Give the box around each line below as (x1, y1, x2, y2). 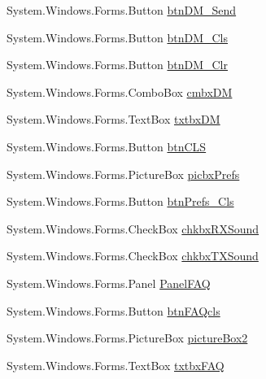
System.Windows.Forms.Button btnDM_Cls (7, 28, 229, 46)
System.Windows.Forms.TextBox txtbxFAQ (7, 356, 225, 373)
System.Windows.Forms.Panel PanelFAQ (7, 274, 211, 291)
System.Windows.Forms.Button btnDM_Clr (7, 56, 229, 73)
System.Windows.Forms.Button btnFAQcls (7, 302, 220, 319)
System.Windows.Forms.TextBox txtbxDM (7, 111, 220, 128)
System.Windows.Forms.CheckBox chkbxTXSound (7, 247, 259, 264)
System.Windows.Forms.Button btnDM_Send (7, 2, 237, 18)
